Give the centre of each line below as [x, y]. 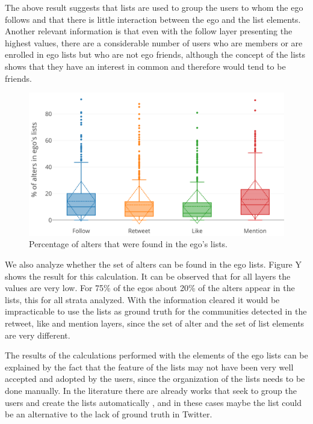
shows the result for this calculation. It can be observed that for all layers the [148, 276]
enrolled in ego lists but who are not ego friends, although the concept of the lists [155, 54]
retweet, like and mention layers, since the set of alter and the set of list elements [155, 323]
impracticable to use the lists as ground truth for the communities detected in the [156, 311]
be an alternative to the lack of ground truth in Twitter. [109, 414]
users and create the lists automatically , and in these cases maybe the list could [153, 402]
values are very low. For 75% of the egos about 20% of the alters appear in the [150, 288]
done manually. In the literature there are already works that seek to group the [151, 390]
